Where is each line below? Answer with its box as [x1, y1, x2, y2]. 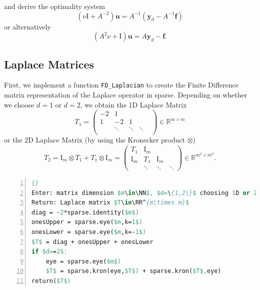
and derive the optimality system [4, 1, 105, 11]
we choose [4, 99, 34, 109]
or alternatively [4, 21, 51, 31]
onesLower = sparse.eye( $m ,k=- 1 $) [31, 228, 146, 236]
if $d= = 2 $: [31, 248, 67, 255]
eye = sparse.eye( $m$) [45, 257, 121, 265]
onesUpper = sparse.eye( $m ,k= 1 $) [31, 218, 142, 226]
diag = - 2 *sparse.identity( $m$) [31, 208, 139, 216]
